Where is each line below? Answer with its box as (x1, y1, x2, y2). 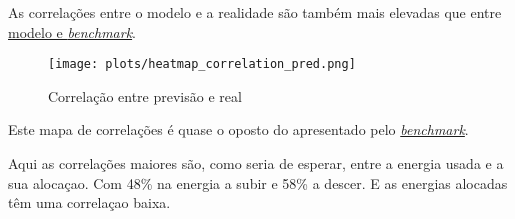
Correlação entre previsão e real (48, 85, 242, 106)
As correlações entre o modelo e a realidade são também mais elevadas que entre (8, 2, 502, 22)
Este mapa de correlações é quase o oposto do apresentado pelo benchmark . (8, 119, 469, 140)
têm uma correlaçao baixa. (8, 192, 171, 213)
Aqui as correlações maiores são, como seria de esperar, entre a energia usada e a (8, 153, 504, 174)
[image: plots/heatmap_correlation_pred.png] (48, 57, 356, 72)
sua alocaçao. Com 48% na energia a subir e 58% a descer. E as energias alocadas (8, 172, 508, 193)
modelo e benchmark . (8, 21, 136, 42)
